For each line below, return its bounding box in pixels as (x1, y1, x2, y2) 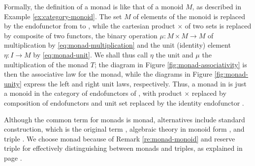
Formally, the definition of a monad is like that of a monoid (4, 1, 184, 11)
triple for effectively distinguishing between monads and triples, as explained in (4, 143, 243, 153)
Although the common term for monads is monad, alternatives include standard (4, 114, 245, 124)
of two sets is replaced (185, 21, 252, 31)
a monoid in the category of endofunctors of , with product (4, 88, 182, 98)
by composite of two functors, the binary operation (4, 30, 158, 40)
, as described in (192, 1, 241, 11)
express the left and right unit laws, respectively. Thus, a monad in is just (24, 78, 247, 88)
